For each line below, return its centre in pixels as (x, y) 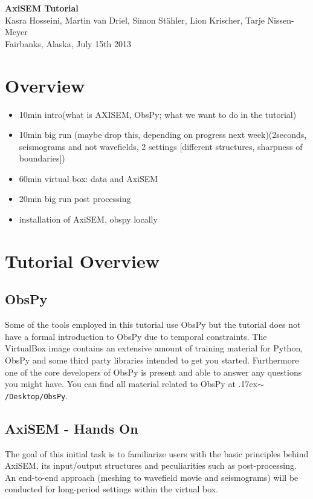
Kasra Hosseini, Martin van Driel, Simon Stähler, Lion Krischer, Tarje (135, 20)
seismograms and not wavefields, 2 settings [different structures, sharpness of (161, 146)
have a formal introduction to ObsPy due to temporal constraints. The (136, 336)
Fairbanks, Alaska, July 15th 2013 (68, 43)
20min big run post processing (75, 199)
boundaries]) (42, 158)
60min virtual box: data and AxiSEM (89, 178)
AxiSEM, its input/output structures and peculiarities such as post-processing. (151, 465)
